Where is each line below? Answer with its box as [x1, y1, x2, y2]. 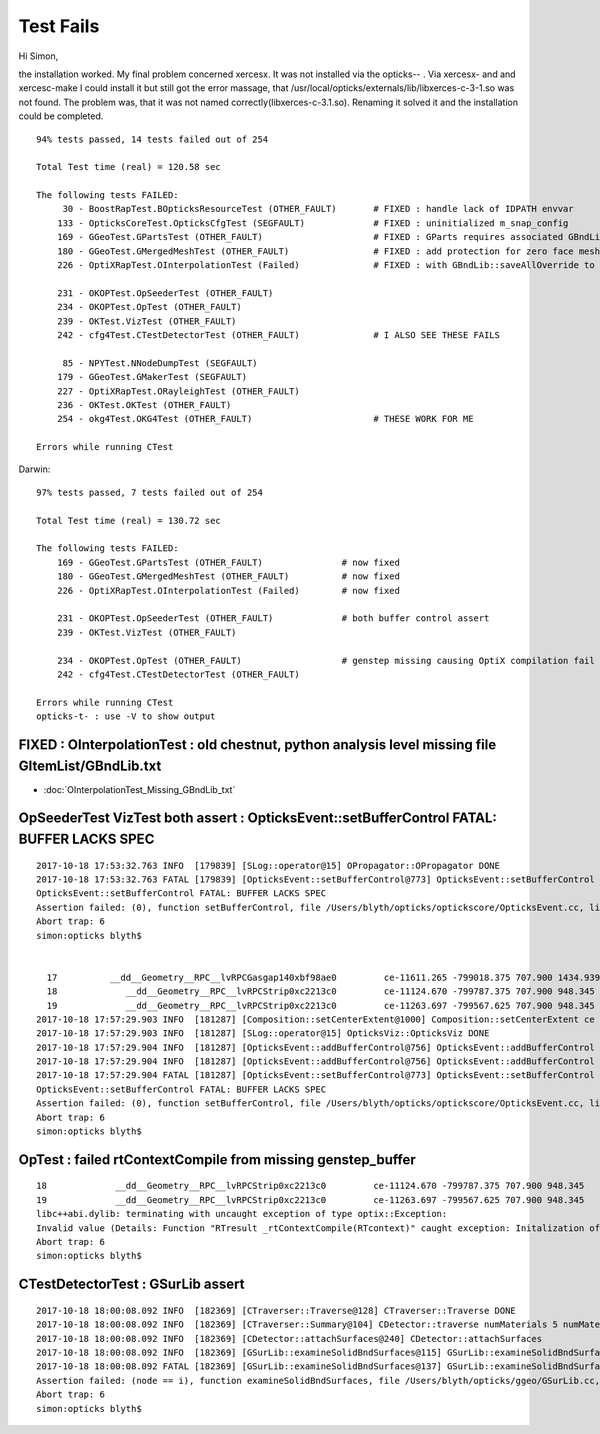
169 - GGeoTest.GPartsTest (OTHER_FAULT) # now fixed [56, 556, 400, 568]
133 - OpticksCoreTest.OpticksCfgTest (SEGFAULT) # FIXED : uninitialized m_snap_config [56, 217, 569, 229]
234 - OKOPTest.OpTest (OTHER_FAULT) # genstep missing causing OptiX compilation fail [56, 655, 595, 666]
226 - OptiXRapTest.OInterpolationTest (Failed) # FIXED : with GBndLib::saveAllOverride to [56, 260, 595, 271]
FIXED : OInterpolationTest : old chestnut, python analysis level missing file [18, 736, 497, 753]
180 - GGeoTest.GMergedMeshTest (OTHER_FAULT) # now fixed [56, 571, 400, 582]
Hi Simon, [18, 50, 59, 62]
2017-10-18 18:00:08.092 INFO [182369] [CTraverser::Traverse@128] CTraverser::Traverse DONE [36, 1305, 517, 1316]
